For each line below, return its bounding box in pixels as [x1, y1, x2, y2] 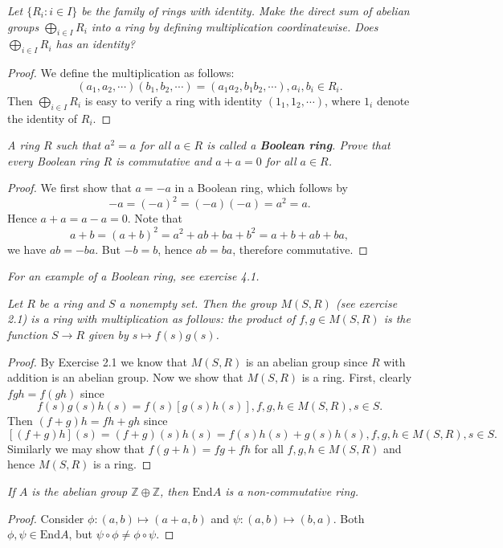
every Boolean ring [7, 152, 100, 169]
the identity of [7, 109, 78, 126]
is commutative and [116, 152, 212, 169]
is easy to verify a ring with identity [84, 92, 263, 108]
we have [7, 240, 47, 257]
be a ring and [39, 294, 104, 311]
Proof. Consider [7, 509, 84, 526]
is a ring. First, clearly [301, 369, 412, 386]
